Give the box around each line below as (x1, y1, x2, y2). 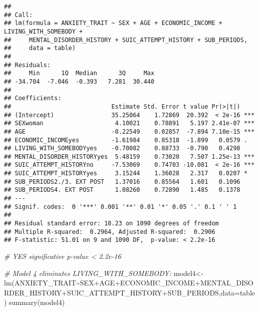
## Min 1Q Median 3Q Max (4, 70, 154, 77)
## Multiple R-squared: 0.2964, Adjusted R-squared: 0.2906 (4, 228, 215, 235)
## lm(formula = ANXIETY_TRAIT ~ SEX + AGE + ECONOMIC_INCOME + (4, 20, 222, 27)
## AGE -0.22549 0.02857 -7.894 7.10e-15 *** (4, 128, 255, 135)
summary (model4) (9, 297, 65, 307)
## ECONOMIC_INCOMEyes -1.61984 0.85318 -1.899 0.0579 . (4, 136, 247, 144)
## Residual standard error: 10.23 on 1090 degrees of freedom (4, 220, 219, 227)
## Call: (4, 11, 33, 19)
